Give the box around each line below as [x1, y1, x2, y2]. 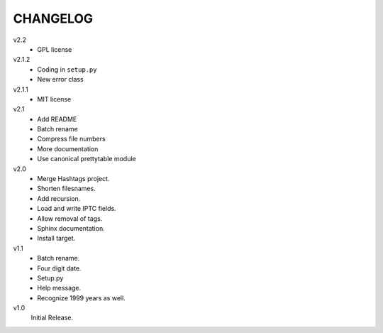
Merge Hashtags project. [37, 175, 110, 183]
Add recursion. [37, 194, 81, 202]
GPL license [37, 45, 72, 53]
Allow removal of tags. [37, 214, 103, 223]
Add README [37, 114, 77, 124]
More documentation [37, 144, 99, 153]
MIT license [37, 94, 72, 103]
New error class [37, 75, 84, 84]
